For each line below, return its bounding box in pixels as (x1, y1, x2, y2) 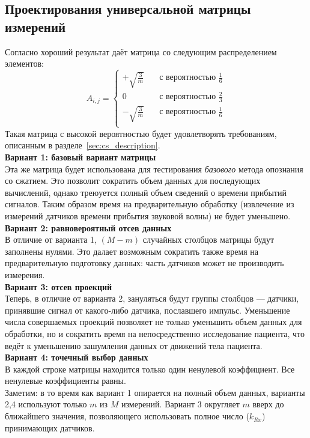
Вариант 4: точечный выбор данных (5, 351, 148, 363)
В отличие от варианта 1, (5, 233, 97, 246)
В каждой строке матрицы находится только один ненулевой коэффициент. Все (5, 362, 295, 375)
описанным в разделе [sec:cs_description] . (5, 139, 160, 151)
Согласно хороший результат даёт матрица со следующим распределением (5, 45, 277, 58)
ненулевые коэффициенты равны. (5, 374, 126, 387)
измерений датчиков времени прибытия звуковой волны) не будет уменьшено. (5, 209, 291, 222)
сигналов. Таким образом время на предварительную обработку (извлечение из (5, 198, 294, 210)
